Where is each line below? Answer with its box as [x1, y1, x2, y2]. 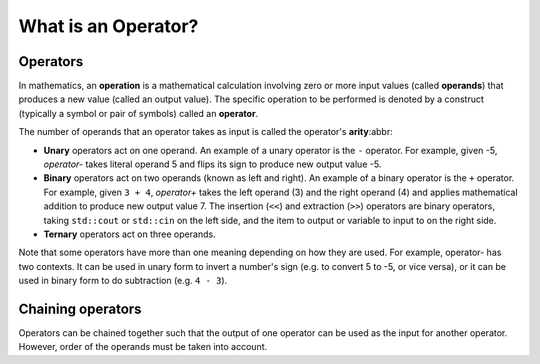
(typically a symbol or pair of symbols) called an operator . [18, 107, 259, 119]
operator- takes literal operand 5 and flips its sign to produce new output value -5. [43, 158, 382, 170]
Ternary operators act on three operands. [43, 228, 216, 240]
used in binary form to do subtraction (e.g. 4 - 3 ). [18, 275, 228, 287]
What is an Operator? [18, 15, 199, 37]
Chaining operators [18, 300, 142, 317]
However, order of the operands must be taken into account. [18, 341, 268, 353]
